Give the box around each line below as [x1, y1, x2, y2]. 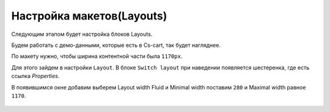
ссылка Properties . [11, 72, 60, 80]
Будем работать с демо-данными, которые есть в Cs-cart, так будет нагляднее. [11, 41, 221, 49]
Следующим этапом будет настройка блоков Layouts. [11, 30, 153, 38]
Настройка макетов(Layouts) [11, 9, 167, 23]
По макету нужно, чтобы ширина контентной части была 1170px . [11, 52, 183, 60]
